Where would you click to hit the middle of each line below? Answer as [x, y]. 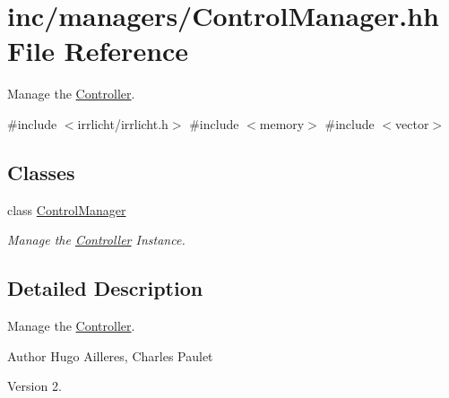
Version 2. [35, 386]
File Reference [98, 51]
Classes [41, 172]
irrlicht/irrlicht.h [123, 123]
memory [282, 123]
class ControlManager [67, 209]
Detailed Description [105, 288]
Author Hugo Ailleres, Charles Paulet [110, 355]
